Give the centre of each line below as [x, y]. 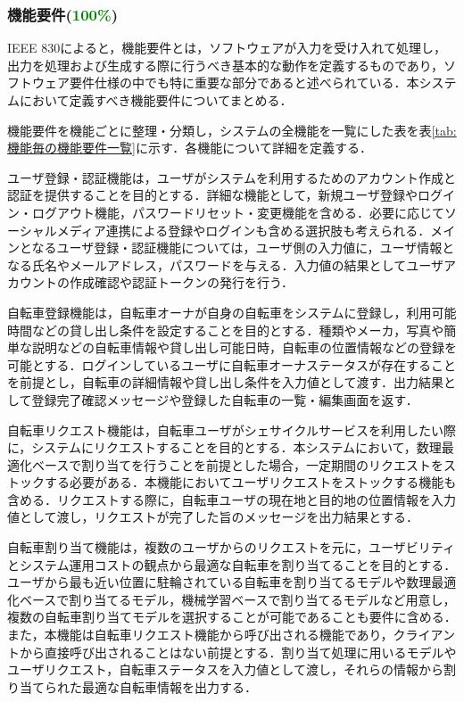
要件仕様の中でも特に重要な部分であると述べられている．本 [244, 83]
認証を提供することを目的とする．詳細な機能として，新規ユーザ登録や [212, 195]
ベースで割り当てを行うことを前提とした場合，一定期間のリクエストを [238, 464]
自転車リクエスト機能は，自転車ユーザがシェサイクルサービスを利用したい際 [232, 429]
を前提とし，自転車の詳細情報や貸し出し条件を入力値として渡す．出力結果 [226, 382]
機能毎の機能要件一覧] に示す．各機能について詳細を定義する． [190, 148]
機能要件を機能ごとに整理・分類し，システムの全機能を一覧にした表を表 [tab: [232, 130]
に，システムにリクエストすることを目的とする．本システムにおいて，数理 [224, 447]
